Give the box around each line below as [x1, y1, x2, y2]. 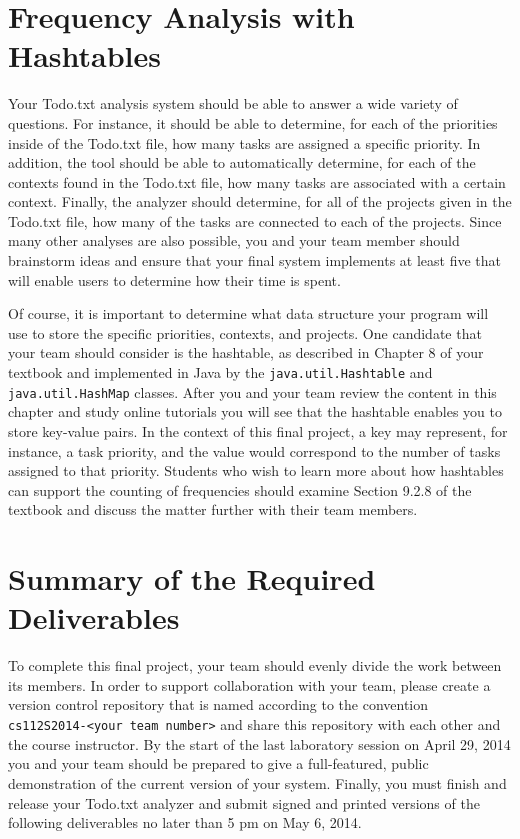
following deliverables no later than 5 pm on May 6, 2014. [8, 812, 362, 833]
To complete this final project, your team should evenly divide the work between [8, 655, 502, 676]
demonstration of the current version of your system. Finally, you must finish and [8, 772, 507, 793]
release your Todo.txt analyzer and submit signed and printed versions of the [8, 792, 480, 813]
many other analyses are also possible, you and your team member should [8, 230, 460, 251]
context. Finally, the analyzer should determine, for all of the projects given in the [8, 191, 512, 212]
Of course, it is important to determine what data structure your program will [8, 303, 489, 324]
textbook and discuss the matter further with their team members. [8, 499, 418, 520]
